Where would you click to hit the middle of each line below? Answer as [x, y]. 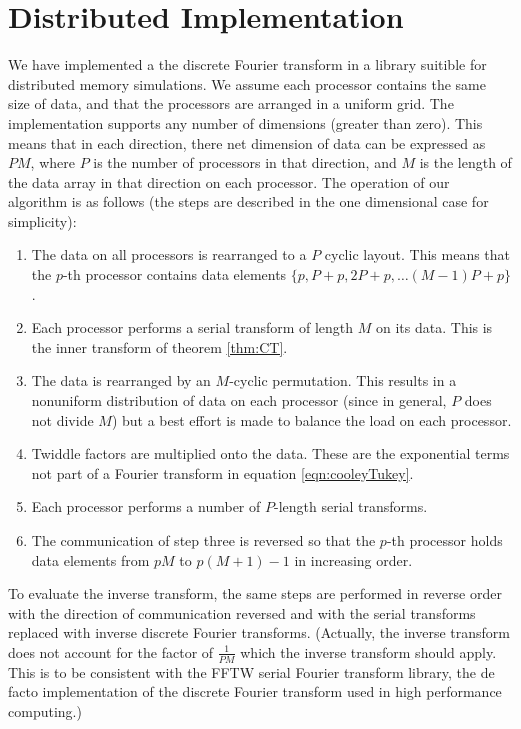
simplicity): [42, 220]
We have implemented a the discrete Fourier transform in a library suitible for [247, 64]
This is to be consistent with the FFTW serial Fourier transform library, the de [251, 671]
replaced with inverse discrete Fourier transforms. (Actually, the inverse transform [259, 632]
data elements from [90, 559]
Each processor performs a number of [146, 506]
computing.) [45, 710]
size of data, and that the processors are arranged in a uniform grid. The [231, 103]
